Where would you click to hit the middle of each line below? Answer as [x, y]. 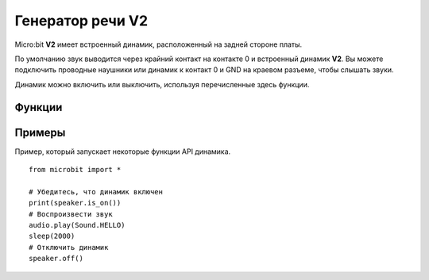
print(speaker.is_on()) [75, 203]
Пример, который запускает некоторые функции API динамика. [123, 152]
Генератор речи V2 [81, 21]
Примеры [40, 132]
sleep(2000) [52, 236]
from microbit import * [75, 170]
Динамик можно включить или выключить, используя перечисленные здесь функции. [162, 84]
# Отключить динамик [69, 247]
